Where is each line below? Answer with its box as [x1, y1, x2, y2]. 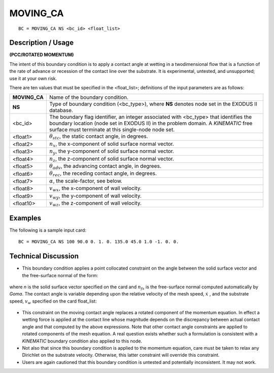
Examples [9, 213, 42, 222]
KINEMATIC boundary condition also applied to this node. [22, 338, 142, 344]
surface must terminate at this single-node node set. [49, 126, 175, 133]
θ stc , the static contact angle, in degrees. [49, 133, 148, 141]
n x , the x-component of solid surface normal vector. [49, 140, 175, 148]
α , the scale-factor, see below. [49, 177, 123, 184]
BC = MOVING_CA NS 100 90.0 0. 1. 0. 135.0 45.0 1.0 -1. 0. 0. [18, 239, 179, 245]
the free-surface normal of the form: [22, 272, 98, 278]
